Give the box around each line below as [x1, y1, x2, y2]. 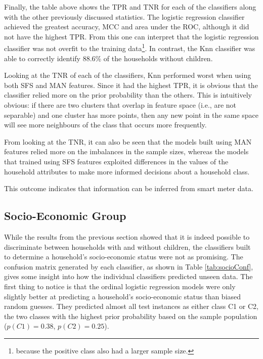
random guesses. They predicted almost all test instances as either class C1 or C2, [4, 301, 258, 311]
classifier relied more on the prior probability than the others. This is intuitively [4, 89, 252, 100]
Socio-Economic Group [4, 208, 126, 223]
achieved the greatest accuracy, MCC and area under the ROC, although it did [4, 21, 249, 32]
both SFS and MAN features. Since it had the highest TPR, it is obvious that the [4, 79, 258, 90]
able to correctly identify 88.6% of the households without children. [4, 53, 213, 63]
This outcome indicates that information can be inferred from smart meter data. [4, 183, 253, 194]
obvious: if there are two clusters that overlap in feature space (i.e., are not [4, 100, 237, 110]
